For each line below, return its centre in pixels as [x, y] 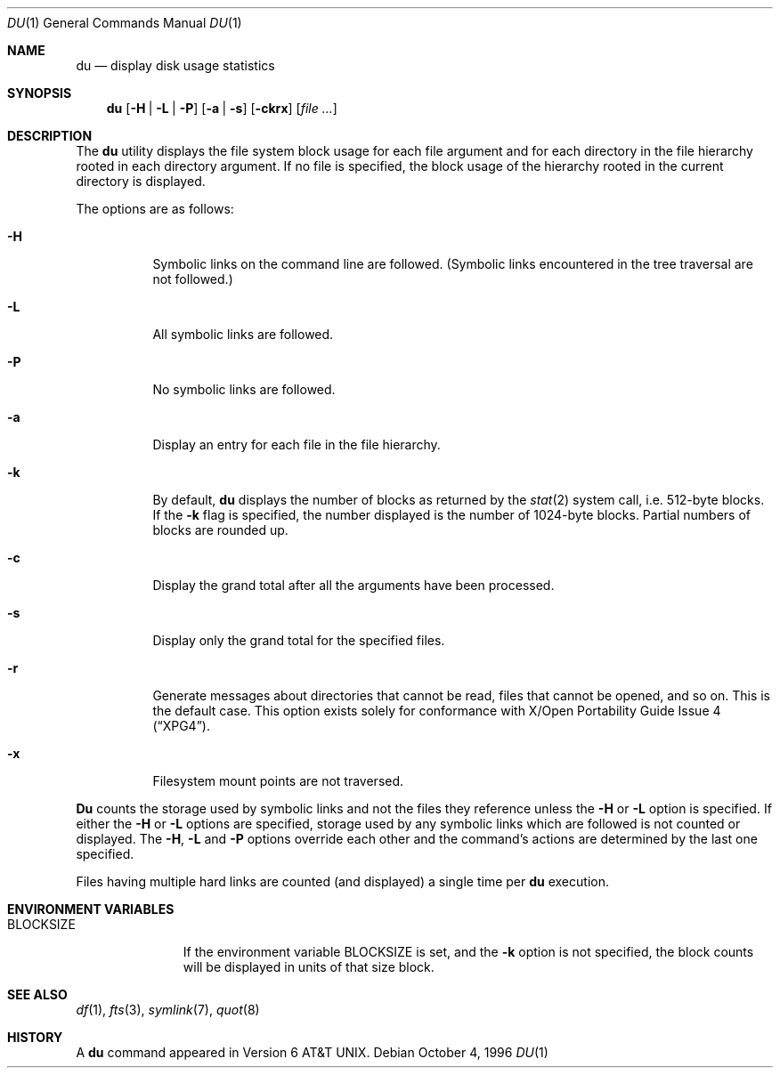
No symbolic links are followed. [244, 389]
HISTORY [35, 1037]
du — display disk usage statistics [175, 65]
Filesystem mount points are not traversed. [278, 781]
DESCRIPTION [50, 136]
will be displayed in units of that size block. [309, 967]
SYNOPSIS [40, 93]
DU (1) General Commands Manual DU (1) [125, 23]
